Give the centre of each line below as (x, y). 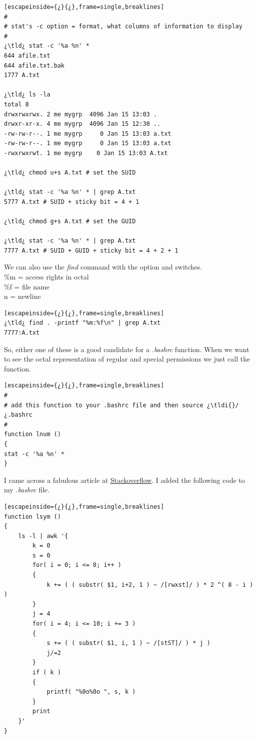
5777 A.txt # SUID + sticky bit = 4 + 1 (72, 202)
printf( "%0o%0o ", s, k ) (91, 692)
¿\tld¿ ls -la (27, 95)
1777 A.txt (22, 75)
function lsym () (33, 516)
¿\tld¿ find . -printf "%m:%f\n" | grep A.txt (82, 323)
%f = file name (27, 286)
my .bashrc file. (27, 490)
